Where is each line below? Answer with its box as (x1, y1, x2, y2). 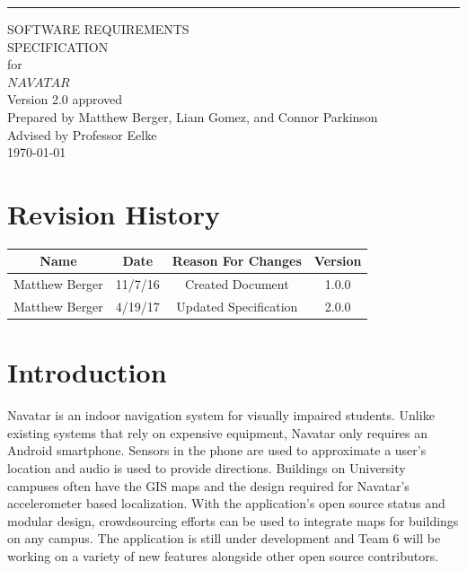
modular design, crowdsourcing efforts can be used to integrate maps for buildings (7, 511, 459, 530)
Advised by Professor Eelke (7, 125, 157, 144)
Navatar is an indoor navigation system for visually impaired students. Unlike (7, 406, 435, 425)
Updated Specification (176, 297, 298, 316)
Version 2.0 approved (7, 90, 123, 109)
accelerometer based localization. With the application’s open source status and (7, 494, 445, 513)
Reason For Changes (172, 251, 302, 270)
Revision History (7, 195, 220, 232)
